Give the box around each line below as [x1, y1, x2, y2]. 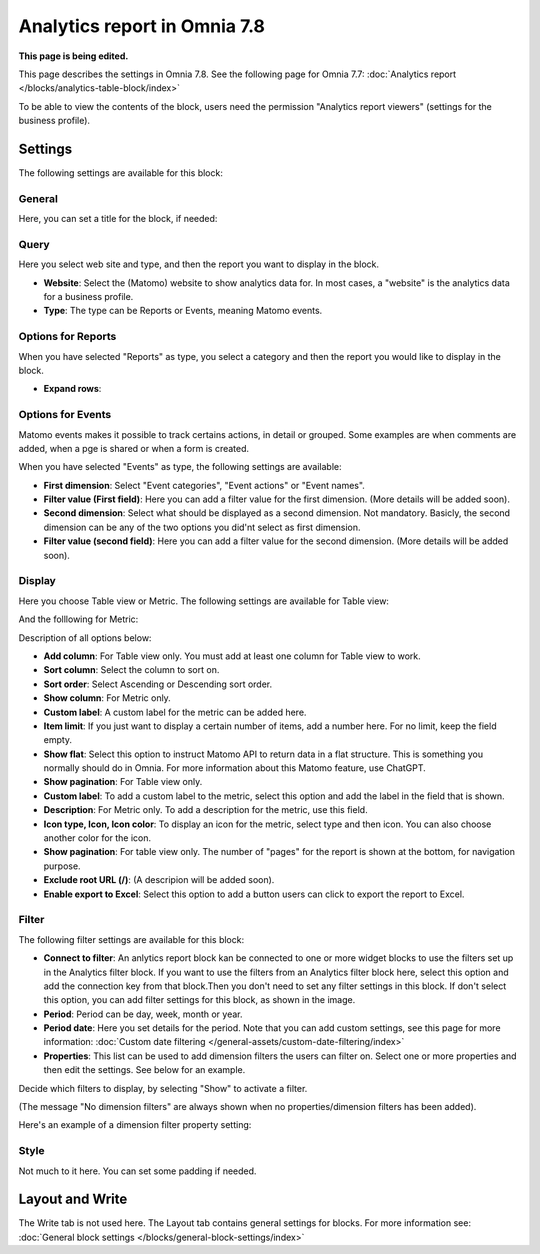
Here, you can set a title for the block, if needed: [18, 213, 218, 225]
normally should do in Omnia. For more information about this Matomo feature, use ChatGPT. [43, 762, 427, 774]
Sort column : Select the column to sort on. [43, 664, 220, 676]
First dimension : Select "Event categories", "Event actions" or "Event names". [43, 479, 365, 491]
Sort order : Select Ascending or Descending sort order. [43, 678, 273, 690]
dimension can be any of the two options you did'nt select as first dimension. [43, 521, 361, 533]
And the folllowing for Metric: [18, 613, 139, 625]
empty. [43, 734, 73, 746]
